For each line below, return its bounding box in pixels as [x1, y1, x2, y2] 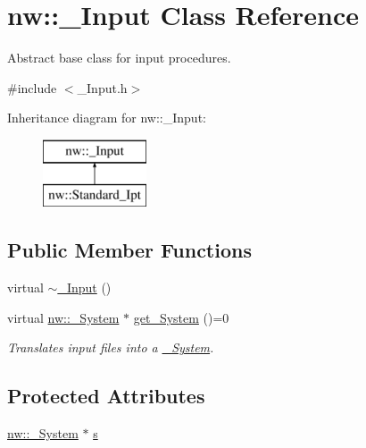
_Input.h [77, 78, 128, 97]
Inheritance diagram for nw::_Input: [7, 108, 206, 127]
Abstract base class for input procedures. [7, 48, 231, 67]
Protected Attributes [7, 382, 205, 410]
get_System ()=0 [133, 308, 229, 326]
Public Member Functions [7, 236, 252, 264]
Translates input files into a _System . [7, 338, 214, 357]
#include [7, 78, 57, 97]
